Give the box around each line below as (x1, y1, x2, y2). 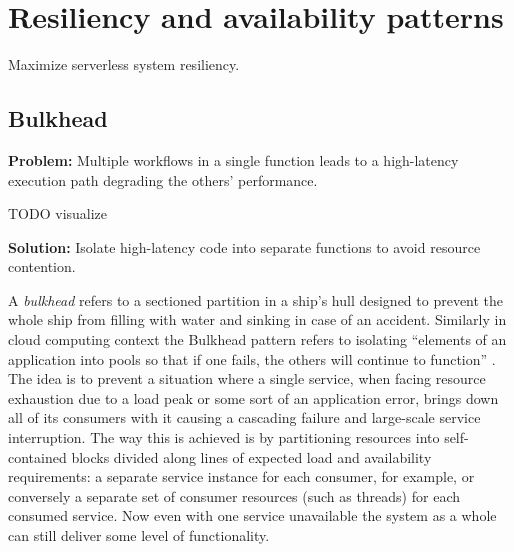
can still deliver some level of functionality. (8, 525, 270, 546)
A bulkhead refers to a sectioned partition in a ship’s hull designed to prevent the (8, 289, 504, 310)
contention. (8, 256, 76, 277)
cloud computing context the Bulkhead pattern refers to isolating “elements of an (8, 329, 507, 350)
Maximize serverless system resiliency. (8, 54, 240, 75)
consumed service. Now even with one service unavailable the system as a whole (8, 505, 497, 526)
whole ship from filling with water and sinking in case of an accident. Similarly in (8, 309, 507, 330)
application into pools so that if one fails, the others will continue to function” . (8, 348, 496, 369)
